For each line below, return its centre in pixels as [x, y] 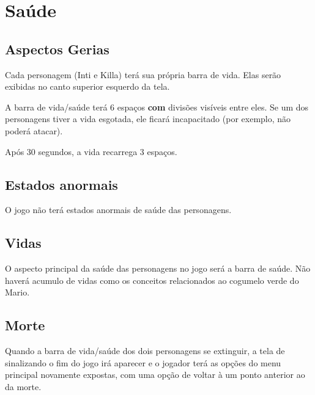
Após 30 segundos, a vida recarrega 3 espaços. [91, 151]
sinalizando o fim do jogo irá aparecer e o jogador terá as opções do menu [143, 362]
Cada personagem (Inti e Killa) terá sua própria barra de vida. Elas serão [143, 74]
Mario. [17, 292]
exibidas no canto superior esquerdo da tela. [87, 86]
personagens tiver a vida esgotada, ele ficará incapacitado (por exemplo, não [148, 119]
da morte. [23, 386]
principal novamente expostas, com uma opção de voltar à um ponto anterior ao [155, 375]
